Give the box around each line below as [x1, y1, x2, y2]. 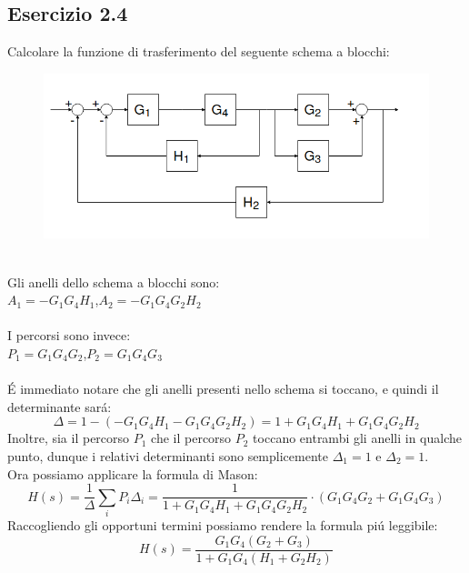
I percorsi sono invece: [7, 326, 131, 345]
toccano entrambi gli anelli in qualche [253, 428, 462, 447]
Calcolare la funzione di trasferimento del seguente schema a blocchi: [7, 42, 390, 61]
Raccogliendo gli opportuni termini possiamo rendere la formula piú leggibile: [7, 515, 438, 534]
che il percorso [151, 428, 232, 447]
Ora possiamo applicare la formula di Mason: [7, 464, 258, 483]
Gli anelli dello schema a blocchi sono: [7, 272, 220, 291]
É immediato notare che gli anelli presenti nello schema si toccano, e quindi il [7, 379, 439, 398]
